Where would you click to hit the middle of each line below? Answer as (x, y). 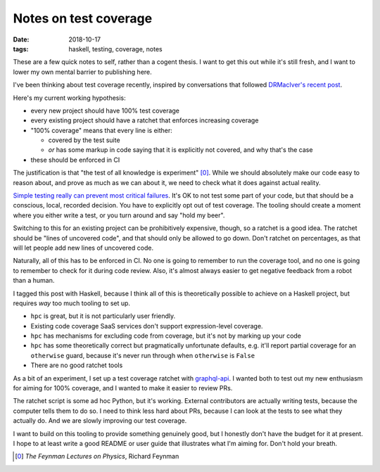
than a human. (34, 281)
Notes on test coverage (83, 18)
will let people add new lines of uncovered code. (83, 248)
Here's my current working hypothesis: (69, 98)
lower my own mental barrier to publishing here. (83, 72)
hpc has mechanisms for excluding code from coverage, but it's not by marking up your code (166, 336)
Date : (21, 39)
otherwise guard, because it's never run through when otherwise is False (143, 355)
